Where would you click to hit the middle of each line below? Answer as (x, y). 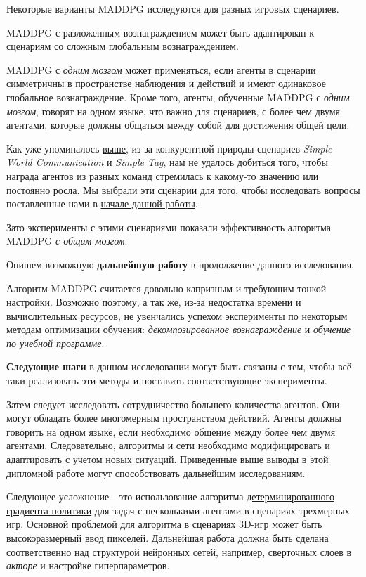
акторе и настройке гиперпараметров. (88, 565)
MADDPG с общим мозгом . (67, 241)
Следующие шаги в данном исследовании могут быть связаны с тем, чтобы (171, 367)
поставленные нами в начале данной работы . (102, 203)
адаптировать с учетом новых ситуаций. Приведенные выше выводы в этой (168, 459)
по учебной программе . (55, 343)
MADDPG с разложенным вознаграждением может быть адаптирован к (160, 32)
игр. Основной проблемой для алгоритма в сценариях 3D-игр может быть (164, 524)
